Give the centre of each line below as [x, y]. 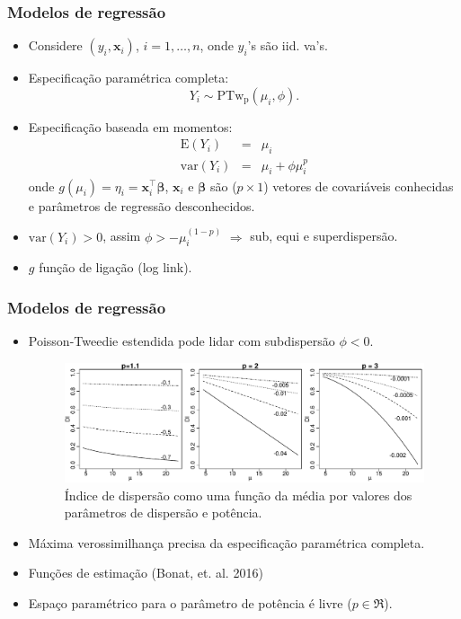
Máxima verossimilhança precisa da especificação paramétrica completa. [226, 542]
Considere [55, 45]
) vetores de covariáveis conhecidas [359, 186]
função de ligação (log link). [115, 267]
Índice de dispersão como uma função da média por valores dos [238, 495]
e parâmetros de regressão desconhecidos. [142, 205]
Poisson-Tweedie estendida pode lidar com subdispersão [182, 341]
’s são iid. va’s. [288, 45]
